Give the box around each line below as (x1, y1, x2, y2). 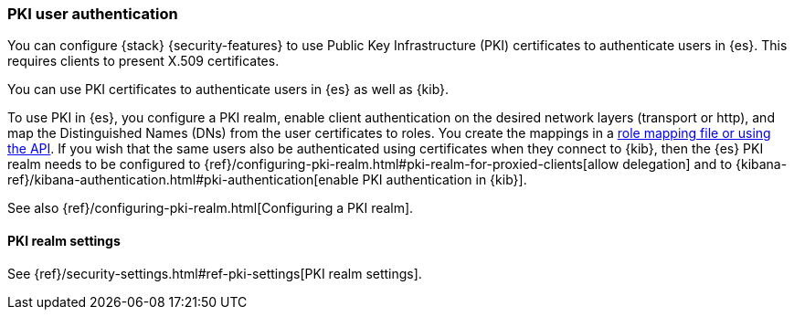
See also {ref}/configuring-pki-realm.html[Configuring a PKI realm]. (7, 200, 414, 217)
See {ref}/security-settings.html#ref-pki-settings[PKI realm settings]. (7, 265, 422, 281)
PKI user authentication (7, 5, 178, 23)
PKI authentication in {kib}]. (362, 172, 527, 188)
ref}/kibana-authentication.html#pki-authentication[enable (7, 172, 359, 188)
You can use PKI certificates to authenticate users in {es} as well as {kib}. (7, 81, 450, 98)
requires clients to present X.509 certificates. (7, 53, 280, 69)
